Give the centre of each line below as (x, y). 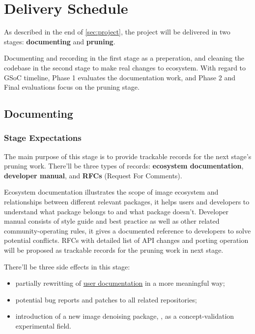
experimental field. (43, 326)
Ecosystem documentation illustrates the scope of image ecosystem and (111, 192)
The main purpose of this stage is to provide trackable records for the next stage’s (128, 156)
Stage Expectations (43, 138)
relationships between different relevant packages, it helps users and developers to (127, 202)
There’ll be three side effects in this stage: (67, 266)
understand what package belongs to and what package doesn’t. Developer (116, 211)
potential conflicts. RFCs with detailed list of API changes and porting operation (126, 240)
